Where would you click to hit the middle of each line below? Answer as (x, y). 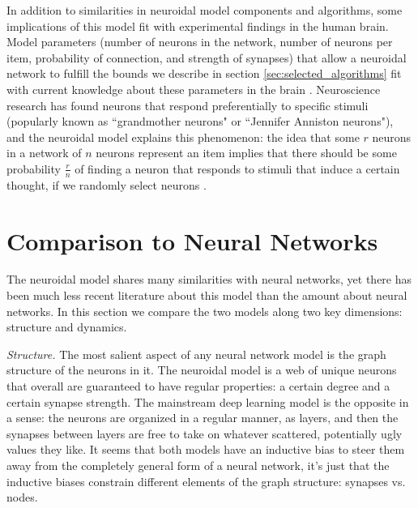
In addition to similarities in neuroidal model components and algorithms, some (205, 10)
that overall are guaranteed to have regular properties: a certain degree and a (198, 386)
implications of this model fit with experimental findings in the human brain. (198, 26)
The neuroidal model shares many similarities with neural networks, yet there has (209, 279)
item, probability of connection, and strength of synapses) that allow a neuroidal (207, 57)
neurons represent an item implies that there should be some (246, 153)
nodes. (22, 497)
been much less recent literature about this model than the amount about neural (207, 295)
